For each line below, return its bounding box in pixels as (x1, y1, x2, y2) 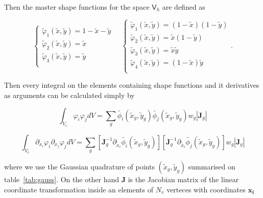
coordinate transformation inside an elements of (4, 184, 154, 194)
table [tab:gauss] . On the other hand (4, 174, 119, 185)
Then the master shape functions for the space (4, 2, 150, 12)
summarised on (188, 161, 235, 172)
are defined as (162, 2, 205, 12)
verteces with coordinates (166, 184, 246, 194)
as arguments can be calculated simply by (4, 90, 135, 101)
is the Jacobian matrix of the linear (128, 174, 239, 185)
